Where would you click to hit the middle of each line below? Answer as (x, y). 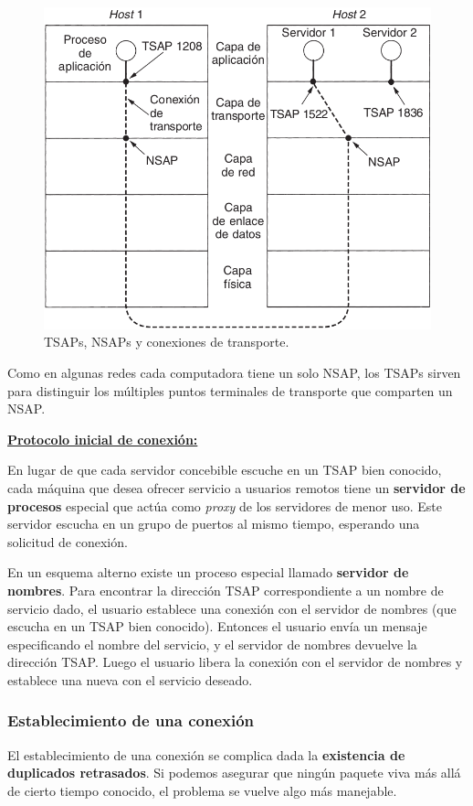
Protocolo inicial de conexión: (103, 439)
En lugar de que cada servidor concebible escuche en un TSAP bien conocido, (225, 470)
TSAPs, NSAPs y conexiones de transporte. (167, 342)
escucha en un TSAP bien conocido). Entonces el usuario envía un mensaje (217, 626)
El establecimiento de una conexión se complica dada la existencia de (206, 754)
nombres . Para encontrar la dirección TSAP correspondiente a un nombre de (226, 590)
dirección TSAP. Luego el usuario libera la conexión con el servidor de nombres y (235, 662)
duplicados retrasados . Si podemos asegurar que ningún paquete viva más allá (234, 773)
